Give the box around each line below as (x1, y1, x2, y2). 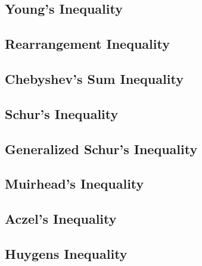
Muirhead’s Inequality (5, 174, 144, 193)
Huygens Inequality (5, 244, 128, 262)
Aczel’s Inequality (5, 209, 117, 228)
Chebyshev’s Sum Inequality (5, 69, 184, 87)
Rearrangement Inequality (5, 35, 170, 53)
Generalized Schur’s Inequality (5, 139, 198, 158)
